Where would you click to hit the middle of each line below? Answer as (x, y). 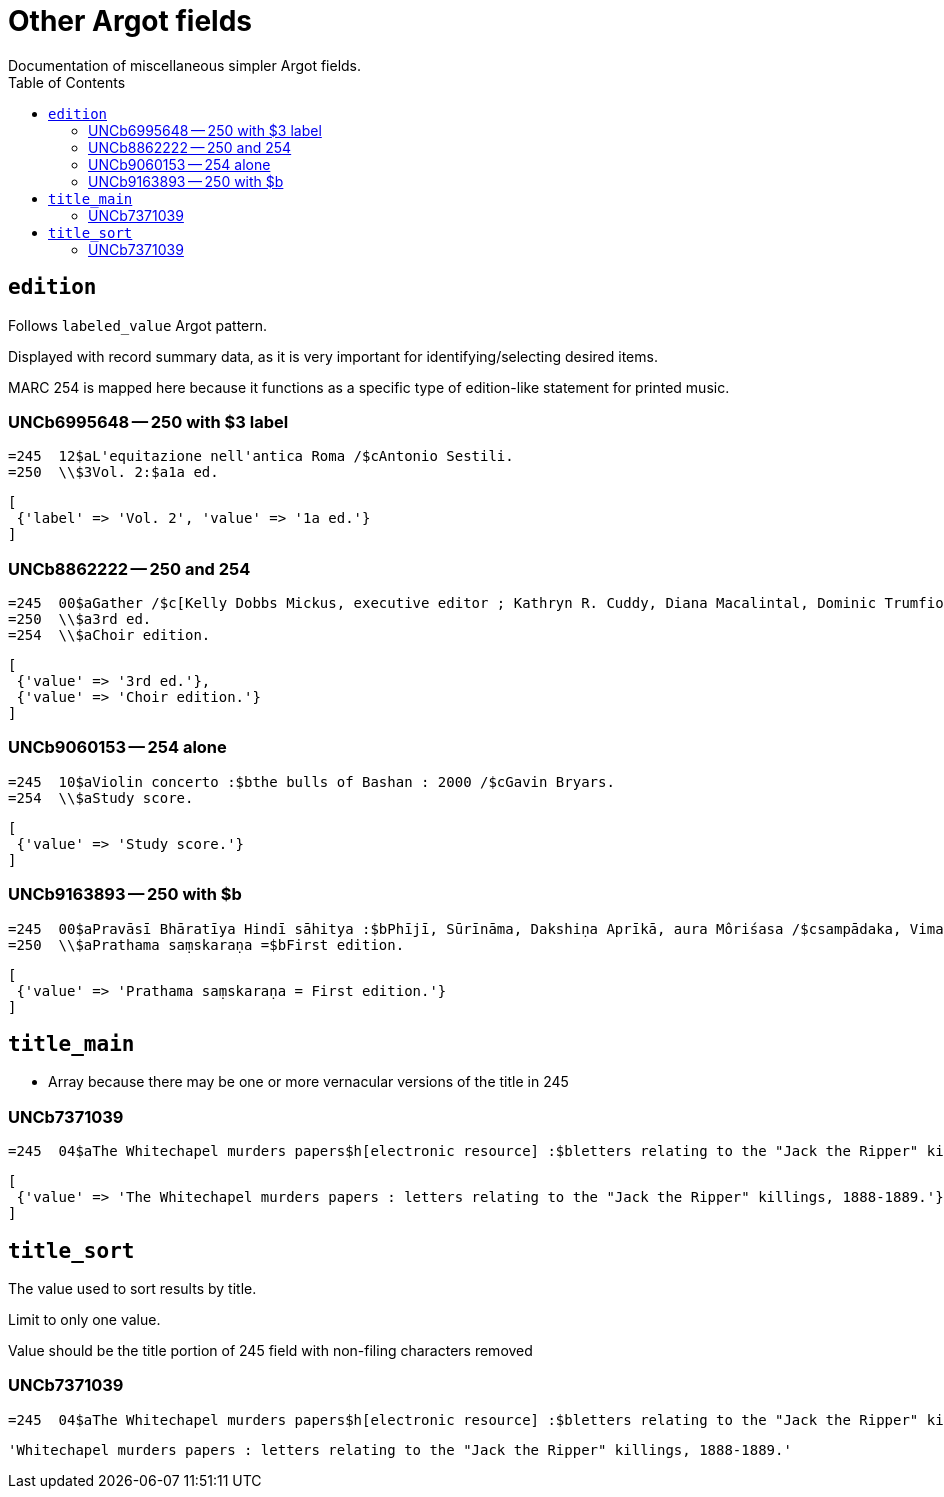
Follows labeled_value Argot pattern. (138, 325)
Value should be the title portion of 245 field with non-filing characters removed (270, 1351)
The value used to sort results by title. (132, 1289)
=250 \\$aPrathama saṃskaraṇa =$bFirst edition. (206, 944)
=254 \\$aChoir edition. (109, 635)
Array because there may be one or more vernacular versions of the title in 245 (308, 1082)
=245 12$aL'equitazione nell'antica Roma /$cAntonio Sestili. (261, 456)
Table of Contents (67, 82)
